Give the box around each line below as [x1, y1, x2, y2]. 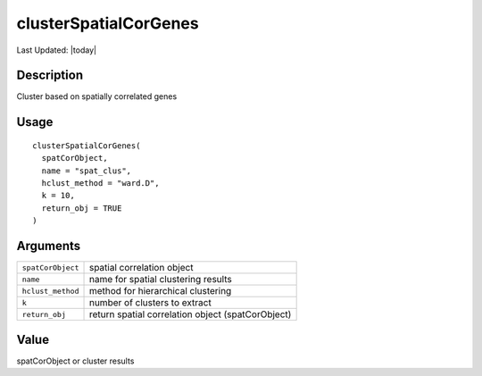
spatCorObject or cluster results [16, 355, 135, 366]
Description [16, 68, 84, 83]
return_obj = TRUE [41, 203, 122, 213]
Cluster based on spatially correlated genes [16, 91, 178, 102]
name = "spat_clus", [41, 165, 132, 176]
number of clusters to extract [88, 297, 212, 309]
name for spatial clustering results [88, 273, 232, 286]
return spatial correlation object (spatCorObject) [88, 308, 292, 321]
